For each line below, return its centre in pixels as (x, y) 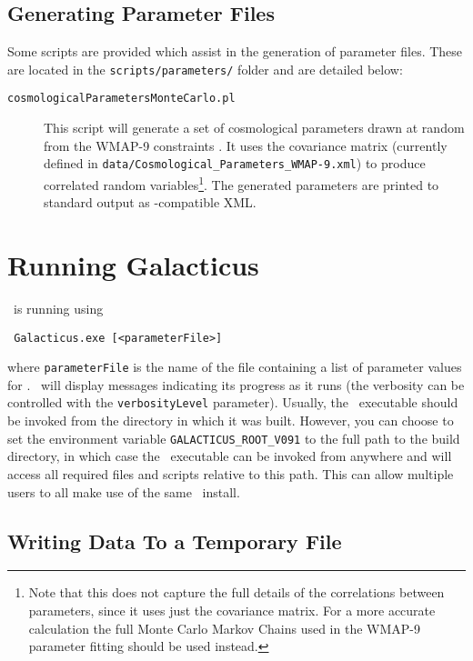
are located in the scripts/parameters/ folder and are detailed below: (205, 69)
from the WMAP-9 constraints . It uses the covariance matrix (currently (246, 145)
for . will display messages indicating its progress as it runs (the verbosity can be (236, 384)
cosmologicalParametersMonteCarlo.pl (121, 99)
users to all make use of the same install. (124, 491)
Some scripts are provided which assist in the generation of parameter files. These (235, 51)
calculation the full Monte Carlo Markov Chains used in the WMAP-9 (224, 628)
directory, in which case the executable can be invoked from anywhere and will (230, 456)
